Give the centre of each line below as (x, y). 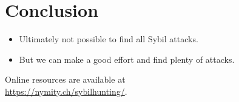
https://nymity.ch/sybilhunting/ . (66, 91)
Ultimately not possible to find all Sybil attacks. (109, 39)
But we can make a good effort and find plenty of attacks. (127, 59)
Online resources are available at (65, 79)
